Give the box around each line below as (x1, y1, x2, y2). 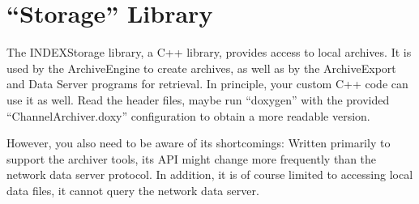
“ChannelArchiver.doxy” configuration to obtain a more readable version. (6, 107, 370, 124)
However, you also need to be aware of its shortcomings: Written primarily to (6, 134, 391, 151)
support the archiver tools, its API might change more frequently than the (6, 150, 377, 167)
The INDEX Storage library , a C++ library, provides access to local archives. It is (6, 44, 412, 61)
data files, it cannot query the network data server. (6, 181, 259, 198)
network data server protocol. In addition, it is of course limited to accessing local (6, 166, 413, 183)
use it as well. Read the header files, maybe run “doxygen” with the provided (6, 91, 390, 108)
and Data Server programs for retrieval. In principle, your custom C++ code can (6, 75, 408, 92)
